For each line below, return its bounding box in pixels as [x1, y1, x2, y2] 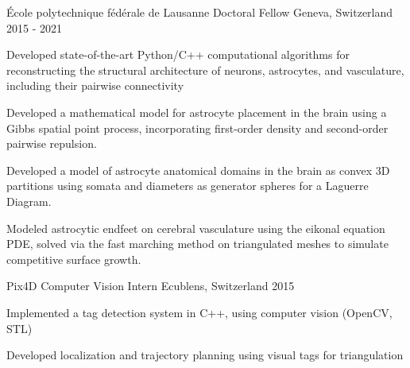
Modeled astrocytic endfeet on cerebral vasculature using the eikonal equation [6, 219, 385, 236]
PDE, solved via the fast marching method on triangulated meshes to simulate [6, 235, 389, 252]
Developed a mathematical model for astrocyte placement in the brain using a [6, 103, 387, 120]
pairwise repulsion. [6, 135, 97, 152]
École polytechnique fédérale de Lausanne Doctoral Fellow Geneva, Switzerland [6, 4, 393, 20]
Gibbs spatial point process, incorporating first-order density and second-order [6, 119, 389, 136]
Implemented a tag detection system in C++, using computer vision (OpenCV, [6, 304, 393, 320]
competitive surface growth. [6, 250, 141, 267]
